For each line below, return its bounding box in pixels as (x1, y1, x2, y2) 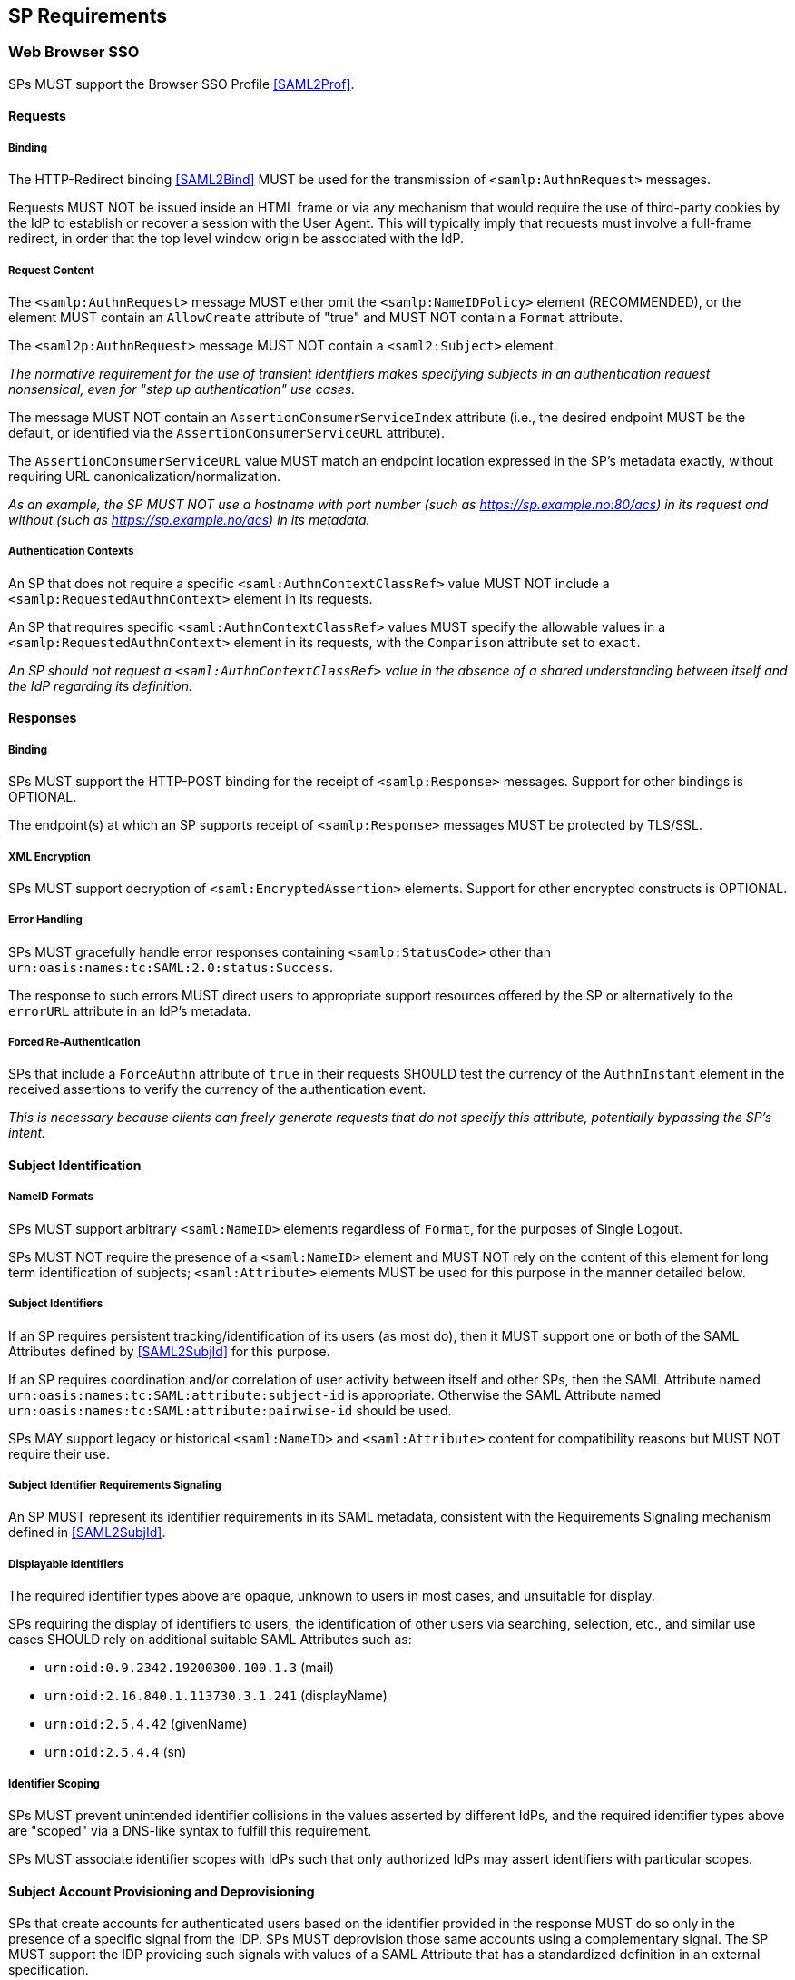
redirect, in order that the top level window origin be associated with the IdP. (8, 231, 464, 247)
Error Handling (8, 913, 83, 927)
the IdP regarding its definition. (8, 677, 192, 694)
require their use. (8, 1445, 111, 1462)
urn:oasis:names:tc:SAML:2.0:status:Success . (8, 959, 334, 975)
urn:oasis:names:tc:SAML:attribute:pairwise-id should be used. (8, 1402, 452, 1418)
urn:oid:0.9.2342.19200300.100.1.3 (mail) (44, 1660, 335, 1676)
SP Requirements (8, 5, 167, 27)
